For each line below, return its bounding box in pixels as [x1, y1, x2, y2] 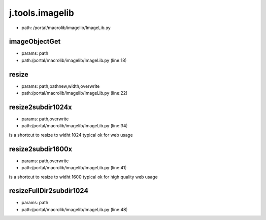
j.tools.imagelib [9, 7, 74, 18]
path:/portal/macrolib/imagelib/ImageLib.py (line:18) [21, 57, 127, 63]
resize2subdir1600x [9, 145, 72, 153]
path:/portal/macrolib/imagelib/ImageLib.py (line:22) [21, 90, 128, 96]
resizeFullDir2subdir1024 [9, 186, 89, 195]
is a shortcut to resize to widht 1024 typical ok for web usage [9, 132, 133, 138]
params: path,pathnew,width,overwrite [21, 83, 100, 89]
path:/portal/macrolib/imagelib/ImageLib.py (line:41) [21, 165, 127, 171]
